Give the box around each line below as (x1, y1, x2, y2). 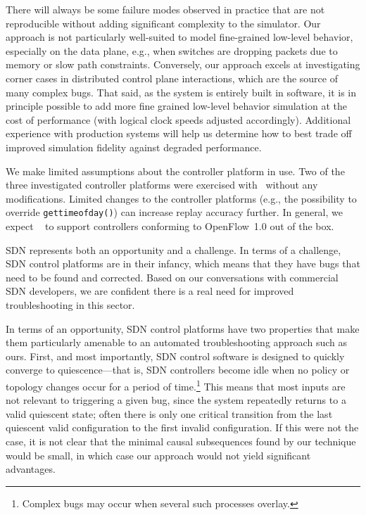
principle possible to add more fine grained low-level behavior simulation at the (6, 98, 347, 113)
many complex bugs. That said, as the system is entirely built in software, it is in (6, 84, 357, 99)
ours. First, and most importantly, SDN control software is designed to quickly (6, 348, 345, 363)
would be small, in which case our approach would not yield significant (6, 447, 311, 462)
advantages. (6, 462, 56, 476)
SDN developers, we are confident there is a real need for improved (6, 284, 294, 298)
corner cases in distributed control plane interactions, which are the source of (6, 70, 338, 85)
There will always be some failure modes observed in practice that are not (6, 2, 325, 16)
